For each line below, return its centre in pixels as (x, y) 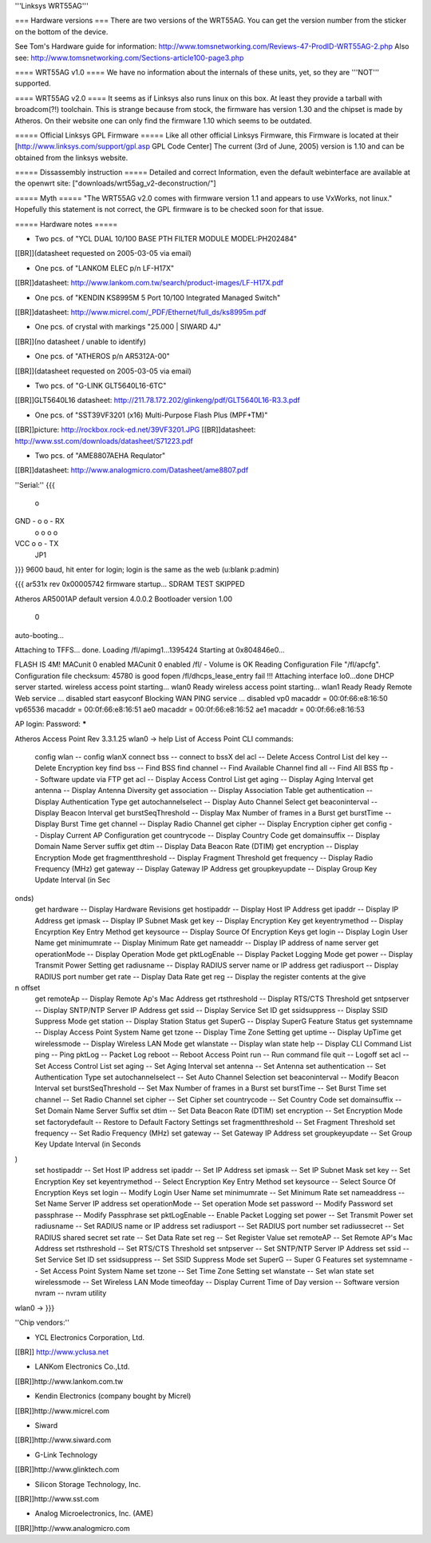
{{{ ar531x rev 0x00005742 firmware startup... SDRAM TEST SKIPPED (130, 584)
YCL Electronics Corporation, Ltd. (90, 1337)
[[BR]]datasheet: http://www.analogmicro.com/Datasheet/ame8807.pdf (132, 470)
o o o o (46, 532)
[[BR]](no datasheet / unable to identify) (81, 341)
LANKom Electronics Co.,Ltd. (82, 1366)
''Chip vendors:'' (42, 1322)
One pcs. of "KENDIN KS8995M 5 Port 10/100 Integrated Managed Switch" (158, 297)
